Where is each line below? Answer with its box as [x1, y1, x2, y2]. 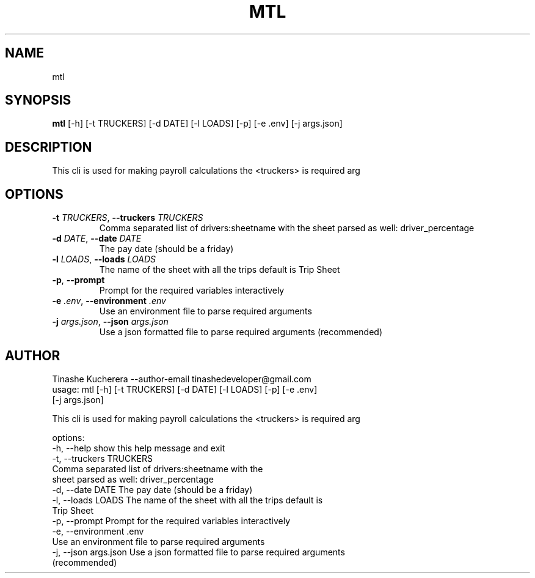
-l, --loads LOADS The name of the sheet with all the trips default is [52, 494, 323, 505]
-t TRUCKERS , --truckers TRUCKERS [52, 212, 203, 223]
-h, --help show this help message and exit [52, 442, 225, 453]
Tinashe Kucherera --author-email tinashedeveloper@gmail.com [52, 373, 311, 384]
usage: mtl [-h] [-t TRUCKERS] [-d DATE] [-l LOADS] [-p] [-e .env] [52, 383, 318, 395]
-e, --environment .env [52, 525, 144, 536]
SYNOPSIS [5, 92, 71, 108]
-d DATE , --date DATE [52, 233, 142, 244]
